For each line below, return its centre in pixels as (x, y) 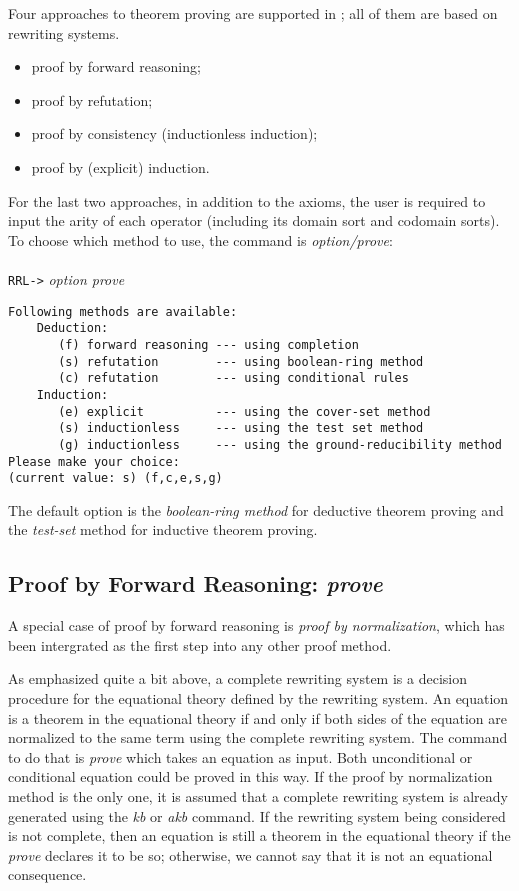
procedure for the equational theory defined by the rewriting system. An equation (258, 697)
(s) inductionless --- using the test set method (241, 428)
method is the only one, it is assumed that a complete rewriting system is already (258, 795)
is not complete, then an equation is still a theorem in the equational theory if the (259, 835)
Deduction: (72, 328)
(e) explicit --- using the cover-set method (244, 411)
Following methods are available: (123, 311)
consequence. (47, 874)
